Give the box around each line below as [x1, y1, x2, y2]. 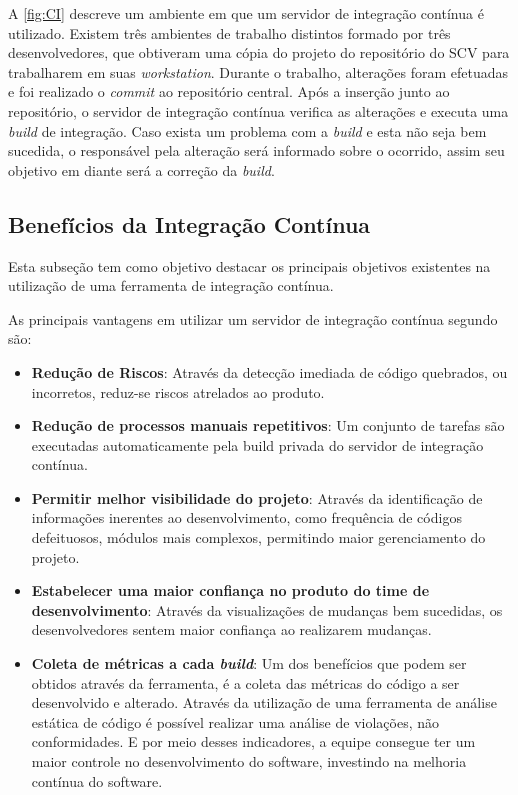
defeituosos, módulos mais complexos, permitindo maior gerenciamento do [31, 527, 486, 548]
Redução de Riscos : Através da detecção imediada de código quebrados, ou [31, 361, 508, 382]
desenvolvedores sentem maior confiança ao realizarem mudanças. [31, 619, 432, 640]
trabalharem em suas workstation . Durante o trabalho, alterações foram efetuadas [8, 61, 508, 82]
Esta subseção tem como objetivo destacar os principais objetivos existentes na [8, 255, 491, 276]
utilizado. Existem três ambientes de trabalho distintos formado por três [8, 22, 451, 43]
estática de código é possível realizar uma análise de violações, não [31, 711, 439, 732]
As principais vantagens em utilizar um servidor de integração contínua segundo [8, 308, 498, 329]
